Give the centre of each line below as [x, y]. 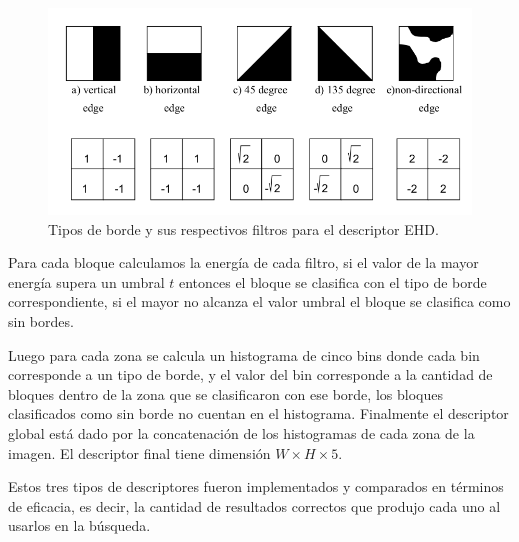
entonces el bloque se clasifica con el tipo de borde [332, 281]
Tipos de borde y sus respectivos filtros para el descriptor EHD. [243, 228]
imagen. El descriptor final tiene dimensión [139, 452]
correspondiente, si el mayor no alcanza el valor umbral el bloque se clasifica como [259, 301]
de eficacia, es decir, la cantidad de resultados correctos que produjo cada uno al [254, 505]
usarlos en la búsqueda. [79, 525]
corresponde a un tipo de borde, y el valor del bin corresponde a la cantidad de [250, 374]
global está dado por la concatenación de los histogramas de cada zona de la [241, 432]
